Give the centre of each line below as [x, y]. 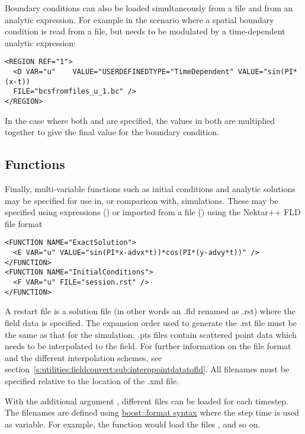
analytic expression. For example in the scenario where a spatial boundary [139, 19]
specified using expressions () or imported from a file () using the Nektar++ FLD [153, 212]
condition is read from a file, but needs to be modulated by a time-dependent [145, 31]
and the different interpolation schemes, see [84, 357]
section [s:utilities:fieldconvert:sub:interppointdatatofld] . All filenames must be [147, 369]
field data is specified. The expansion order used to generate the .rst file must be [151, 322]
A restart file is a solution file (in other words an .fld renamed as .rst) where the [150, 311]
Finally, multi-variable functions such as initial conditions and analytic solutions [150, 189]
